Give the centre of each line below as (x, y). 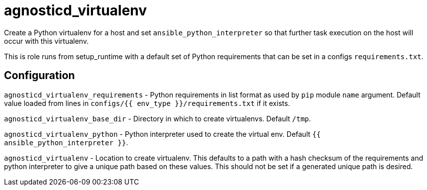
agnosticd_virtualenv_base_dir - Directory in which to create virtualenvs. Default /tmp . (158, 118)
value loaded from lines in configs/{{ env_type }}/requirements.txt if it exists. (147, 103)
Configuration (39, 76)
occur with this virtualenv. (46, 41)
